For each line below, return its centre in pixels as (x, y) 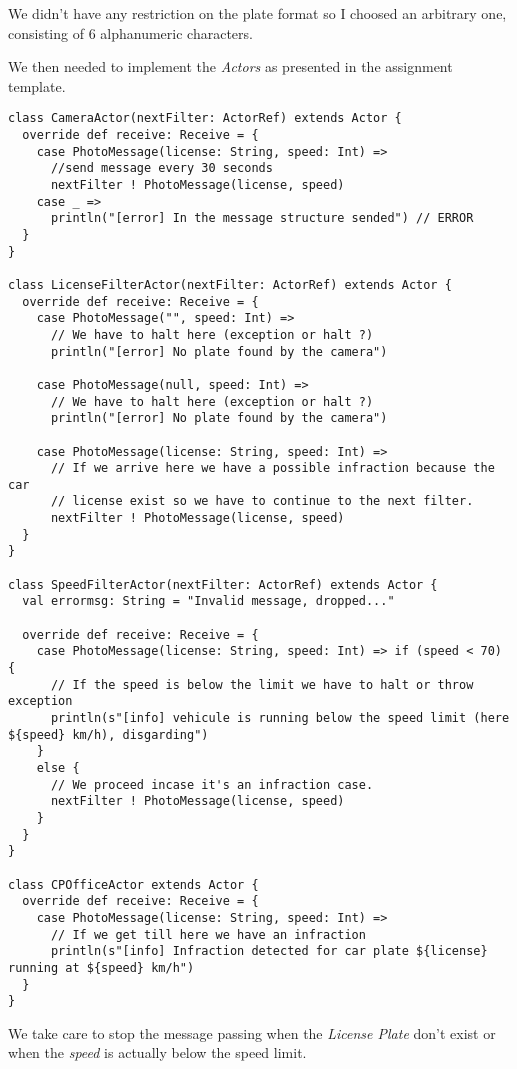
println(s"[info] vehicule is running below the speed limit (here (280, 718)
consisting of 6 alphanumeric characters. (130, 32)
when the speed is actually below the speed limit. (157, 1052)
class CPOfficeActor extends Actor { (133, 884)
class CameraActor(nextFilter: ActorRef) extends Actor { (205, 118)
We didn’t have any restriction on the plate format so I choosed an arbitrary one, (257, 13)
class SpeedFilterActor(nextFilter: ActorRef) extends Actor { (223, 584)
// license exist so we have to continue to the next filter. (262, 501)
